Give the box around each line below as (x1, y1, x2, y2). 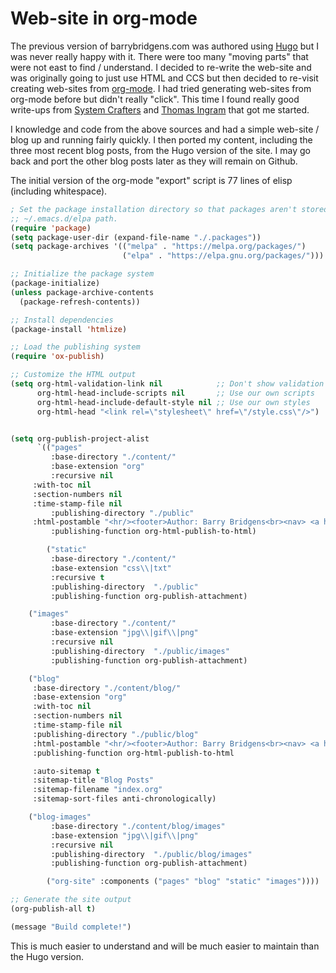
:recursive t (50, 572, 105, 582)
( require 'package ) (10, 223, 92, 233)
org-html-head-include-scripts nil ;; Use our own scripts (36, 388, 315, 398)
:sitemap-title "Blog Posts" (32, 775, 155, 786)
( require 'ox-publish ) (10, 352, 105, 362)
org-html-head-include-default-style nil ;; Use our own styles (36, 397, 311, 407)
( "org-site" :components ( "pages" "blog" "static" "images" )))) (46, 877, 320, 887)
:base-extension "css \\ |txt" (50, 563, 172, 573)
